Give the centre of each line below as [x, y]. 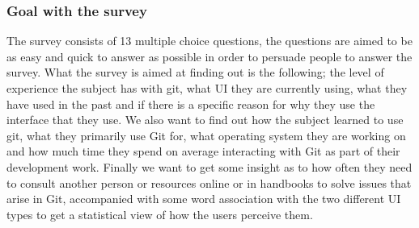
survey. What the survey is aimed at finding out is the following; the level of [195, 72]
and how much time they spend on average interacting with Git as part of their [203, 151]
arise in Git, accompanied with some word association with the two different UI [204, 199]
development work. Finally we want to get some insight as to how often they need [209, 166]
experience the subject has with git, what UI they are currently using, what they [207, 88]
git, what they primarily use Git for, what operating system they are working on [206, 135]
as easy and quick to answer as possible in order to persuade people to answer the [209, 56]
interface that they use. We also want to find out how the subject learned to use [205, 120]
